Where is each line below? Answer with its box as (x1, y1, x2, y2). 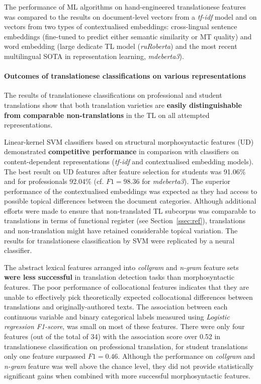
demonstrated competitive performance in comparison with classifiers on (4, 146, 239, 157)
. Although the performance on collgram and (118, 351, 255, 361)
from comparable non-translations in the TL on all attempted (4, 109, 210, 120)
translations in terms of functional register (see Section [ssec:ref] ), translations (4, 215, 246, 226)
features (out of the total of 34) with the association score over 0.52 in (4, 331, 221, 342)
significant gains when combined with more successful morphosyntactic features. (4, 370, 250, 381)
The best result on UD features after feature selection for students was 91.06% (4, 166, 246, 176)
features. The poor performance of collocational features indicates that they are (4, 282, 249, 292)
